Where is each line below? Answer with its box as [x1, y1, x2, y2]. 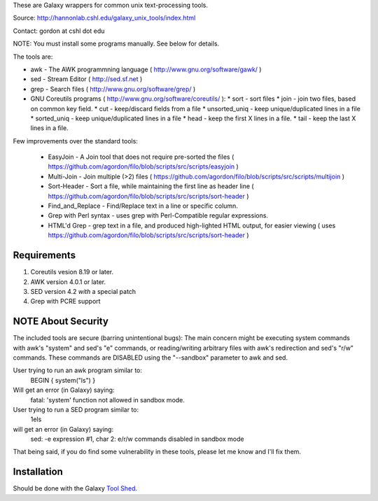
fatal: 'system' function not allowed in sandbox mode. [30, 395, 185, 404]
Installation [13, 466, 63, 478]
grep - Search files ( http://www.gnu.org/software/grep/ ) [30, 85, 196, 93]
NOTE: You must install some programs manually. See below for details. [13, 39, 220, 48]
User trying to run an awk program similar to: [13, 366, 143, 374]
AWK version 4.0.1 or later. [30, 277, 106, 286]
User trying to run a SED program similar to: [13, 405, 139, 414]
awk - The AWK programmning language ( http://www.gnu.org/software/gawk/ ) [30, 65, 262, 73]
